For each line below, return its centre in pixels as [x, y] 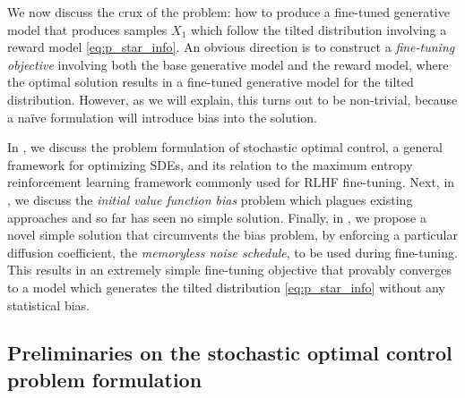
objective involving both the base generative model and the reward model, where [228, 64]
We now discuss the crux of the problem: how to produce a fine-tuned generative [228, 12]
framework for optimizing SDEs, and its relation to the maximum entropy [210, 164]
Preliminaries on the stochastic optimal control [230, 353]
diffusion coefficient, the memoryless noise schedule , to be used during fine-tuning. [232, 252]
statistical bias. [49, 305]
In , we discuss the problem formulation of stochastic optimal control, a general [225, 147]
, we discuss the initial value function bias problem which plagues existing [210, 199]
